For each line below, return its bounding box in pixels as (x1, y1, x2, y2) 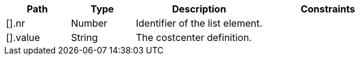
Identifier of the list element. (136, 17, 263, 29)
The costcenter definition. (136, 31, 252, 43)
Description (172, 3, 227, 15)
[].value (6, 31, 40, 43)
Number (71, 17, 108, 29)
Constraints (300, 3, 355, 15)
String (71, 31, 98, 43)
